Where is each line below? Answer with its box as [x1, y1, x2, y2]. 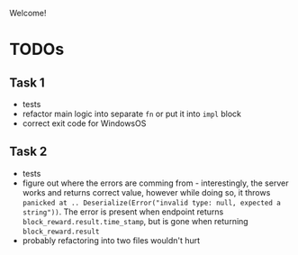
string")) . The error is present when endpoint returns [22, 206, 224, 217]
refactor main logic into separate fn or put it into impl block [22, 108, 241, 119]
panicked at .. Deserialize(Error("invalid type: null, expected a [22, 198, 281, 207]
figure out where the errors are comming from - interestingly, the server [22, 178, 289, 188]
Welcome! [9, 8, 47, 18]
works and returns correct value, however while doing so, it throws [22, 187, 271, 197]
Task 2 [9, 144, 48, 159]
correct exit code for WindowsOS [22, 118, 147, 129]
